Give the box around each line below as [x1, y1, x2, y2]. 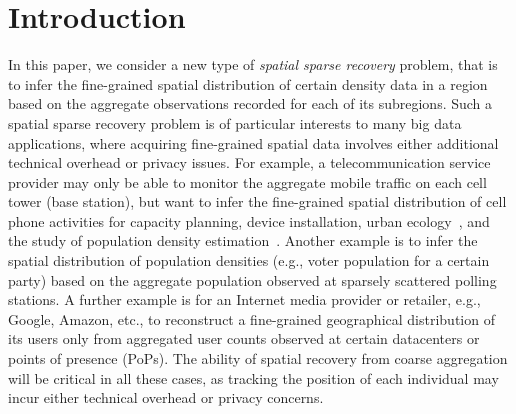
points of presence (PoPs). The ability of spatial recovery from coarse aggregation [8, 348, 508, 369]
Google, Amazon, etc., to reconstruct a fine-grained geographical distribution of [8, 308, 495, 329]
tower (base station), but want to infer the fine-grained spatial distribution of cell [8, 191, 507, 212]
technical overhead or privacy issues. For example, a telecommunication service [8, 152, 491, 173]
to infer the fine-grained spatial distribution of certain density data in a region [8, 73, 488, 94]
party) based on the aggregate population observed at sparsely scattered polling [8, 269, 497, 290]
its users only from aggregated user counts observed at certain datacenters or [8, 328, 480, 349]
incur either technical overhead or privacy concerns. [8, 387, 324, 408]
